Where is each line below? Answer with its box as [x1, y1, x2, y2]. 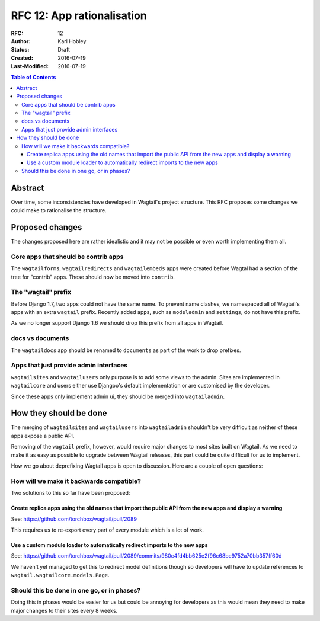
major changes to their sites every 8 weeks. [11, 607, 118, 614]
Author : [11, 37, 31, 44]
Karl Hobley [57, 37, 87, 44]
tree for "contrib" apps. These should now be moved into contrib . [11, 273, 175, 280]
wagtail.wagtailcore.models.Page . [11, 572, 110, 579]
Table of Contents [11, 73, 56, 81]
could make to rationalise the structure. [11, 207, 107, 214]
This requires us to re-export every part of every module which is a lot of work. [11, 526, 204, 533]
